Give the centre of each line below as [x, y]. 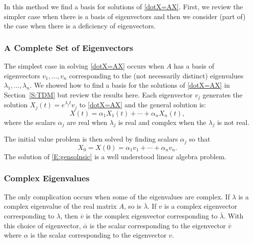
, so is [133, 206]
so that [200, 139]
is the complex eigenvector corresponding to [152, 215]
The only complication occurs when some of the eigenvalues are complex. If [117, 196]
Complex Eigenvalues [47, 178]
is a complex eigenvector [201, 206]
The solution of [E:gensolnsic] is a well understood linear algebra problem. [115, 156]
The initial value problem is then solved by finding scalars [91, 139]
